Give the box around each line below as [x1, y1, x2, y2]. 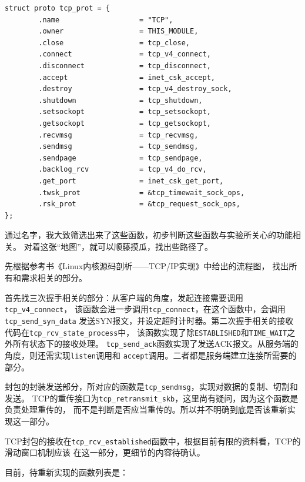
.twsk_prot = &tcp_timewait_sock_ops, [38, 188, 245, 197]
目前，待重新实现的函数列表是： [5, 466, 128, 478]
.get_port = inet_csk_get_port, [38, 176, 224, 185]
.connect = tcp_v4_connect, [38, 50, 211, 59]
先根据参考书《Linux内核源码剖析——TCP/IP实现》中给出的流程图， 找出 [5, 260, 289, 272]
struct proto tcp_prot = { [5, 4, 110, 12]
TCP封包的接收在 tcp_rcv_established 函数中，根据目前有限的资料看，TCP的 [5, 434, 301, 447]
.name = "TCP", [38, 15, 173, 24]
